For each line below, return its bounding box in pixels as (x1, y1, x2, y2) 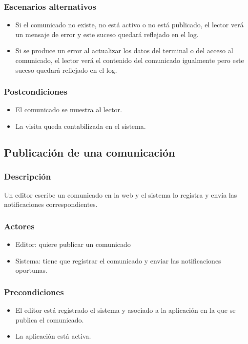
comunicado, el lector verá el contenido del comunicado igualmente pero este (15, 55, 244, 65)
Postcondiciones (4, 85, 67, 98)
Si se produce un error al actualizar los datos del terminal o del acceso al (15, 45, 233, 56)
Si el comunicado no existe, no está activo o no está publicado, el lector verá (15, 20, 244, 30)
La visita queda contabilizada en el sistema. (15, 121, 146, 131)
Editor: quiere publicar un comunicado (15, 239, 131, 249)
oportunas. (15, 265, 47, 275)
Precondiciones (4, 285, 64, 298)
